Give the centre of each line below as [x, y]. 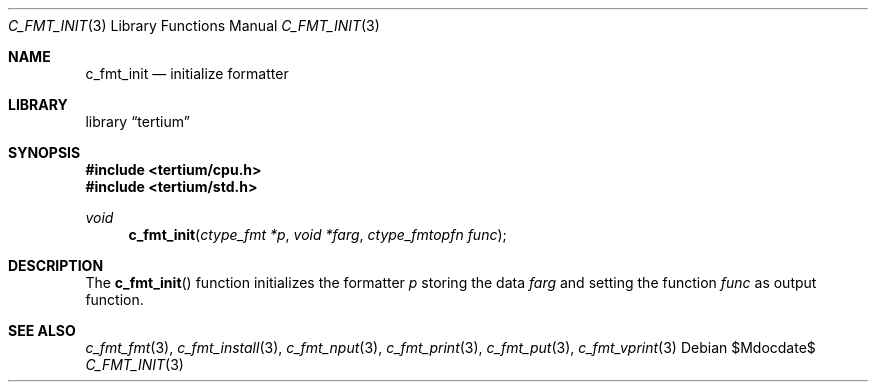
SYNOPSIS [44, 152]
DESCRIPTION [56, 265]
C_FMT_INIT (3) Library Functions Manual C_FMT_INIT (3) [194, 25]
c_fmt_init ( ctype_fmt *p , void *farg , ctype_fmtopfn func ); [317, 234]
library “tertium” [137, 121]
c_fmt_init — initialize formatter [187, 73]
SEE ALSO [42, 330]
